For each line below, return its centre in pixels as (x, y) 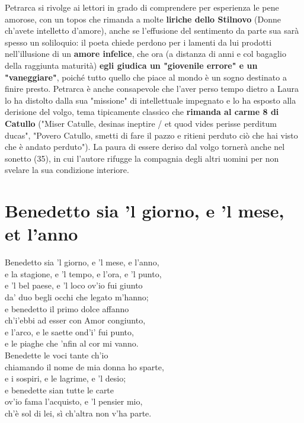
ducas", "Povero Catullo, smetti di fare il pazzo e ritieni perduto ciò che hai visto (151, 135)
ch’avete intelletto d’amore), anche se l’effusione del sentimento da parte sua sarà (152, 31)
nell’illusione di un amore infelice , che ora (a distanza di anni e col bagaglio (145, 54)
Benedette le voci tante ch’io (57, 355)
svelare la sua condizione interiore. (67, 170)
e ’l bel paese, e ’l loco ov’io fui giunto (74, 285)
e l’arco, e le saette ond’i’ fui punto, (69, 331)
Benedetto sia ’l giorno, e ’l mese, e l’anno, (82, 262)
